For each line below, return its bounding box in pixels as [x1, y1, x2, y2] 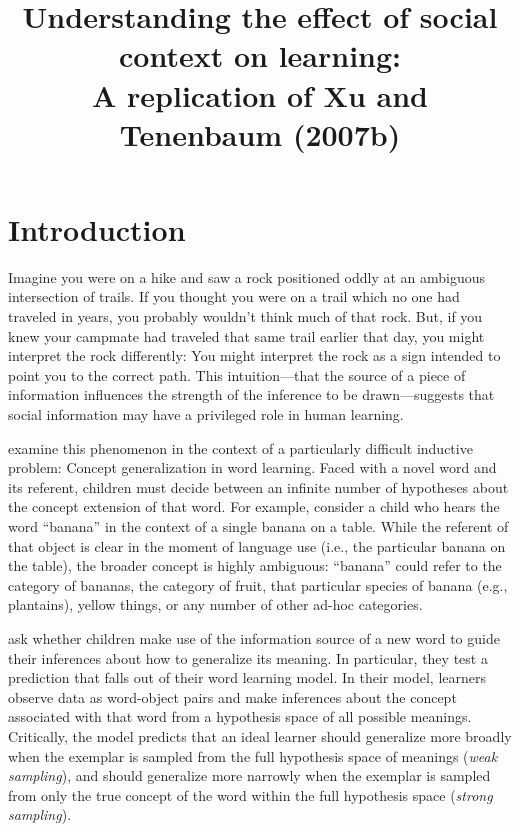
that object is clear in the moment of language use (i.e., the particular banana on [8, 535, 506, 556]
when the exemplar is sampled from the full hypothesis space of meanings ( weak [8, 745, 498, 766]
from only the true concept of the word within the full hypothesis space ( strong [8, 784, 493, 805]
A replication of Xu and [91, 74, 428, 115]
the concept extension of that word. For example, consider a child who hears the [8, 496, 500, 517]
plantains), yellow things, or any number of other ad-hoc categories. [8, 594, 423, 615]
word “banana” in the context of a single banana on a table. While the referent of [8, 516, 509, 536]
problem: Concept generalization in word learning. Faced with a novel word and [8, 457, 497, 478]
